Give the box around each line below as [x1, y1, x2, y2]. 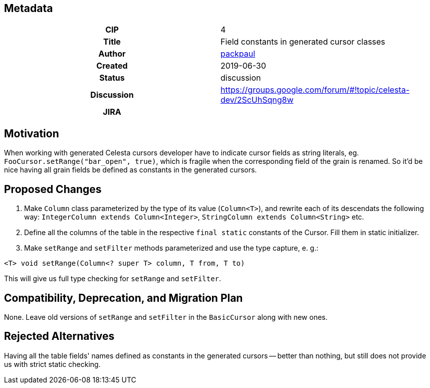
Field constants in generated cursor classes [221, 37, 385, 47]
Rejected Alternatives [4, 330, 115, 343]
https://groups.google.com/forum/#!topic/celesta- [221, 85, 409, 95]
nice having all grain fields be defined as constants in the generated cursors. [4, 165, 257, 174]
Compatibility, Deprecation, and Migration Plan [4, 291, 243, 304]
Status [99, 73, 125, 83]
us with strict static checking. [4, 359, 101, 368]
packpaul [221, 49, 256, 59]
